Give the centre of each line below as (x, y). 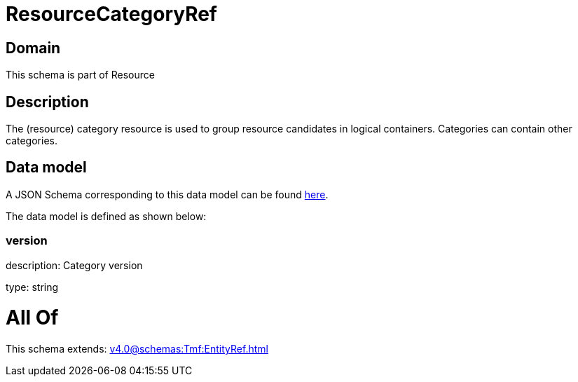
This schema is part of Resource (80, 75)
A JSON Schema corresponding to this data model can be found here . (167, 194)
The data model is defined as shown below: (106, 216)
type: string (32, 287)
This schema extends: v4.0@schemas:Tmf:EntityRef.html (137, 349)
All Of (32, 318)
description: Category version (74, 265)
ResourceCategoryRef (112, 14)
